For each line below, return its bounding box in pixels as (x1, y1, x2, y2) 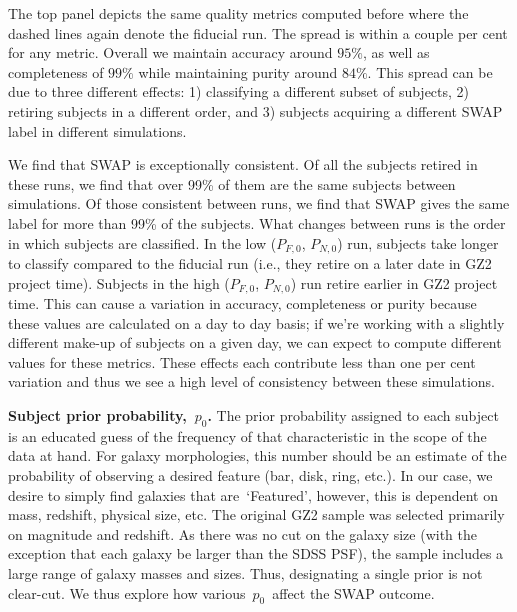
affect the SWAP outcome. (272, 582, 435, 603)
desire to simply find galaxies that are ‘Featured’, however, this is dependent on (8, 484, 498, 505)
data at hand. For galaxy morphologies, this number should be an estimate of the (8, 445, 507, 466)
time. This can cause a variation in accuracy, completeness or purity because (8, 293, 477, 314)
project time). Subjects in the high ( (8, 272, 230, 293)
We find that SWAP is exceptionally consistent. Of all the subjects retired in (8, 154, 478, 175)
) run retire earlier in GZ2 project (290, 272, 498, 293)
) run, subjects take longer (337, 232, 499, 253)
